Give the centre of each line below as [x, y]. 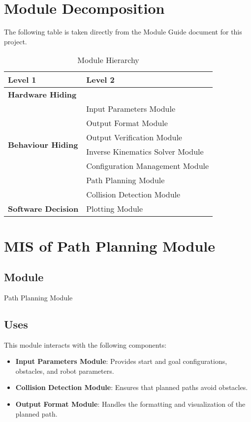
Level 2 [100, 80]
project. [16, 41]
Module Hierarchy [108, 60]
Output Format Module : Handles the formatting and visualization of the [130, 404]
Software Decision [43, 209]
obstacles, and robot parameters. [65, 371]
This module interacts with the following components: [85, 344]
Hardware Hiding [42, 95]
